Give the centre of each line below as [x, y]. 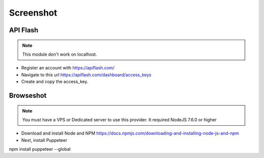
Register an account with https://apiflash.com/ [68, 68]
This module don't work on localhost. [60, 54]
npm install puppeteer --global [40, 149]
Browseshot [28, 95]
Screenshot [33, 13]
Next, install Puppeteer [44, 140]
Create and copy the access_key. [55, 82]
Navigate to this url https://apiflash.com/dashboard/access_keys [86, 75]
